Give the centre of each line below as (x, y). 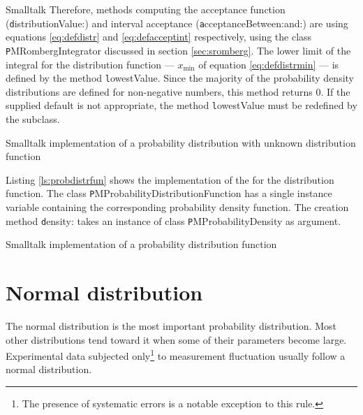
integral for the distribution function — (90, 64)
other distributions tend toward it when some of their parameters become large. (176, 339)
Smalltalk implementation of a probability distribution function (141, 244)
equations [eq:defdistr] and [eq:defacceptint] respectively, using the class (159, 37)
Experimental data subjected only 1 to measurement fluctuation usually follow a (176, 355)
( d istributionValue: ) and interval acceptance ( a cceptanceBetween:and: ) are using (177, 23)
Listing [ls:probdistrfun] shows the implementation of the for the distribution (170, 179)
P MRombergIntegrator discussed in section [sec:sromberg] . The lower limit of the (178, 50)
